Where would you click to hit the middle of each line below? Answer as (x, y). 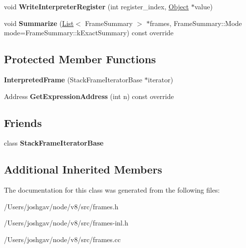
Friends (23, 122)
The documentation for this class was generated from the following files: (112, 190)
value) (203, 6)
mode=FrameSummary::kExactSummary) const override (89, 33)
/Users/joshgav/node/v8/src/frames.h (61, 206)
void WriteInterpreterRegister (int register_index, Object (97, 6)
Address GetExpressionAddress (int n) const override (89, 96)
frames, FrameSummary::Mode (196, 23)
